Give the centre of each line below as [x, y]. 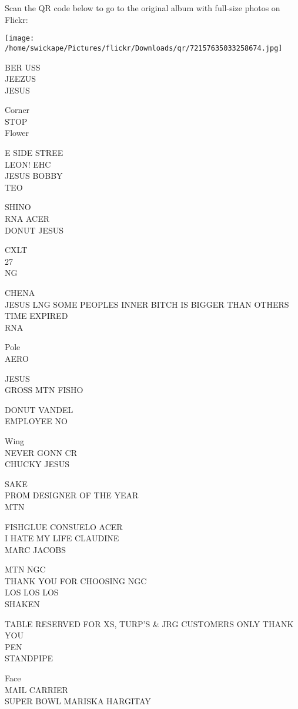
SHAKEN [22, 604]
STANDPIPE [29, 658]
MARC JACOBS [36, 549]
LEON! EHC [28, 164]
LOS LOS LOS [32, 592]
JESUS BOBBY [34, 176]
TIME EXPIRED [36, 316]
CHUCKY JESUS [37, 464]
